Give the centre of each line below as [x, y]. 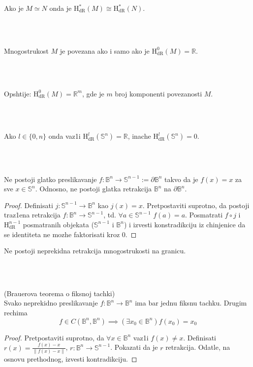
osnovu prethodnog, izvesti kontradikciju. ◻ [71, 358]
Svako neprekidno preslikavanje [51, 303]
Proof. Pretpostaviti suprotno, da [54, 337]
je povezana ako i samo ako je [105, 50]
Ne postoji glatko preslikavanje [50, 179]
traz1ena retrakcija [32, 215]
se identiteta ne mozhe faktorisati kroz [62, 234]
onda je [61, 8]
